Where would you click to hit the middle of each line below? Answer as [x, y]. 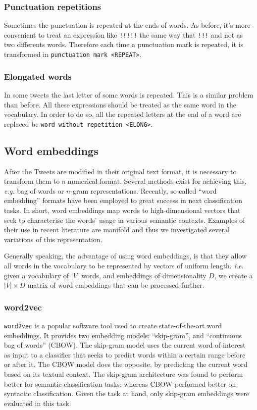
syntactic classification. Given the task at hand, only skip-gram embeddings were [127, 393]
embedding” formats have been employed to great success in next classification [123, 200]
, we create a [233, 275]
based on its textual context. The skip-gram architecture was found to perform [124, 374]
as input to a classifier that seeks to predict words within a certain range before [125, 354]
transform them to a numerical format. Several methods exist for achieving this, [125, 181]
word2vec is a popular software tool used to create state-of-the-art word [113, 325]
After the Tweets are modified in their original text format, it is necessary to [120, 171]
